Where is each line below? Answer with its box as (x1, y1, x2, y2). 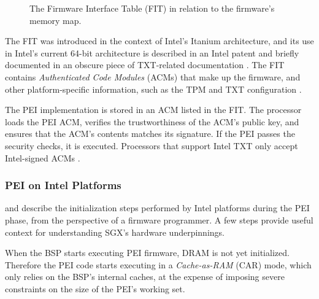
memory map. (29, 14, 82, 26)
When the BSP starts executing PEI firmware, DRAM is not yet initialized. (5, 246, 290, 259)
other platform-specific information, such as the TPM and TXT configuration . (5, 82, 302, 95)
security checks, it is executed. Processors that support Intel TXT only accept (5, 139, 298, 152)
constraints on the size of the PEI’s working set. (5, 282, 185, 295)
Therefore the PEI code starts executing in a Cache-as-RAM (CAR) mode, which (5, 258, 312, 271)
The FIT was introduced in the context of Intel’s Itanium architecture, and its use (5, 34, 314, 47)
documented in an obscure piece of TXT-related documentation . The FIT (5, 58, 285, 71)
